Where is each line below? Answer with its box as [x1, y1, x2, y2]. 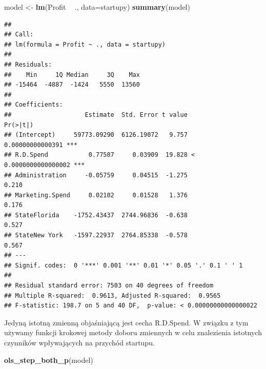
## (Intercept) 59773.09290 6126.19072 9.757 [4, 131, 188, 139]
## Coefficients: [4, 101, 63, 109]
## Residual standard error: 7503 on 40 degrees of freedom [4, 282, 214, 290]
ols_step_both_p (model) [4, 354, 93, 365]
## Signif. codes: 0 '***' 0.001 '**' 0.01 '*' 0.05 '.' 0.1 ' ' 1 [4, 261, 243, 269]
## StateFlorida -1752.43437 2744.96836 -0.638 [4, 211, 188, 219]
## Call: [4, 31, 34, 38]
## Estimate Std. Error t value [4, 111, 188, 118]
